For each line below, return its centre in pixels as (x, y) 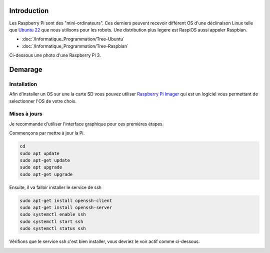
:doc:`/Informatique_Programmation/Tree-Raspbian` (75, 46)
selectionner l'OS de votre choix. (43, 101)
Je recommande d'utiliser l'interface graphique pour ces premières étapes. (86, 124)
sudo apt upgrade (41, 167)
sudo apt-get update (45, 160)
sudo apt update (40, 153)
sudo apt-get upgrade (46, 174)
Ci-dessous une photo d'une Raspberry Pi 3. (55, 55)
